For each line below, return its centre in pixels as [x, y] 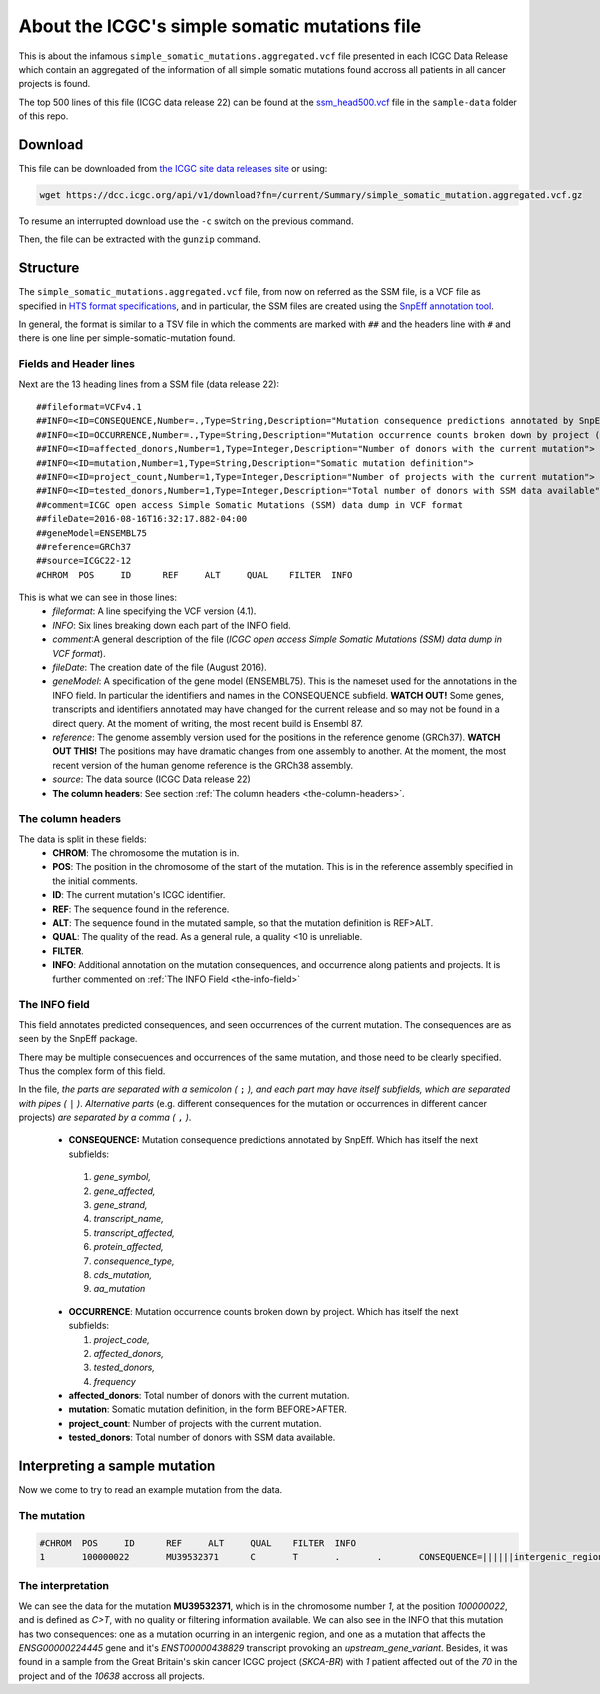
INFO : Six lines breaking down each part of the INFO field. [172, 625]
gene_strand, [120, 1205]
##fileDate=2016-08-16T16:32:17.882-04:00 [142, 519]
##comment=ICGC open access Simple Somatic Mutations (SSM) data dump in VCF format [250, 504]
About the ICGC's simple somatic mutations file [220, 26]
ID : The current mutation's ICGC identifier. [139, 895]
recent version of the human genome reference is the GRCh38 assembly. [203, 765]
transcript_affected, [134, 1232]
